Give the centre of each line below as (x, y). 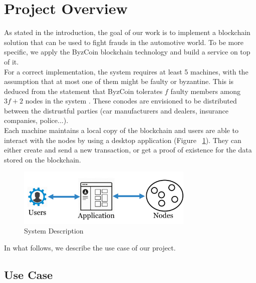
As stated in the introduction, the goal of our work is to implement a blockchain (127, 32)
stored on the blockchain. (43, 159)
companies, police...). (36, 120)
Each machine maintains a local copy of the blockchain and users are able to (121, 130)
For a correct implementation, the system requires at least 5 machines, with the (126, 71)
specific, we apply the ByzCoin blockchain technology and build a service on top (127, 52)
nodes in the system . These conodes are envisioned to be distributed (131, 101)
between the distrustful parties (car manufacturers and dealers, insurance (116, 110)
